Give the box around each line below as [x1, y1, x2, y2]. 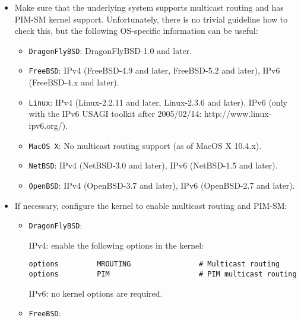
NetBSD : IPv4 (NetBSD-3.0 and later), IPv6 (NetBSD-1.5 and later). [28, 159, 278, 171]
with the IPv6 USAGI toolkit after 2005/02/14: [28, 107, 202, 120]
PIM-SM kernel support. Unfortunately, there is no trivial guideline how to [14, 12, 288, 25]
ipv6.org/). [28, 119, 68, 131]
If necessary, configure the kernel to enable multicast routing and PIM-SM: [14, 199, 287, 211]
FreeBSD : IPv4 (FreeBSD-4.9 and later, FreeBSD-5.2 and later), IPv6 [28, 64, 280, 77]
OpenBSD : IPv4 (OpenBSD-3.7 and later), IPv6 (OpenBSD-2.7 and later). [28, 179, 295, 191]
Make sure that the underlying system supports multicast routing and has [14, 1, 284, 13]
